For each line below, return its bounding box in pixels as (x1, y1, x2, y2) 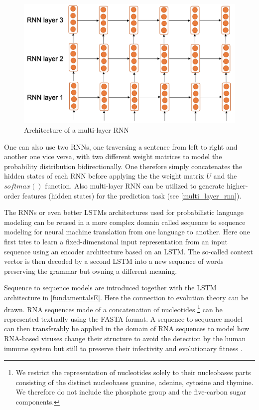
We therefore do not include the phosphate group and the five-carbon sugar (15, 387, 247, 397)
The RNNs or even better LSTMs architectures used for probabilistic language (4, 207, 244, 217)
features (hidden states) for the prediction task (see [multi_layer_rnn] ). (22, 190, 242, 201)
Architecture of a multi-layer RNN (24, 125, 129, 135)
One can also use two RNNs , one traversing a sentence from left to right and (4, 141, 238, 152)
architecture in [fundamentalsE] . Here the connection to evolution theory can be (4, 292, 249, 302)
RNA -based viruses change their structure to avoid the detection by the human (4, 333, 246, 344)
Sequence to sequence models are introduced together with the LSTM (4, 282, 217, 293)
